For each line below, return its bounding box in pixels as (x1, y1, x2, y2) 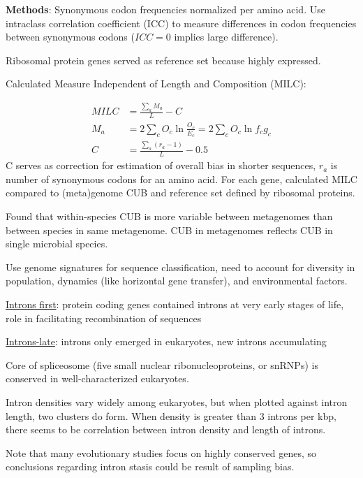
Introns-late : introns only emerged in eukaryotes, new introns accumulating (6, 334, 327, 349)
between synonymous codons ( (6, 29, 135, 44)
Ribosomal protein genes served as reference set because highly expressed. (6, 52, 321, 67)
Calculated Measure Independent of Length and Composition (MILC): (6, 76, 306, 91)
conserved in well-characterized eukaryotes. (6, 371, 189, 386)
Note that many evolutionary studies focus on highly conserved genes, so (6, 445, 317, 460)
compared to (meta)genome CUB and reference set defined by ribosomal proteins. (6, 185, 355, 200)
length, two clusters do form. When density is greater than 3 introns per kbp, (6, 408, 336, 423)
